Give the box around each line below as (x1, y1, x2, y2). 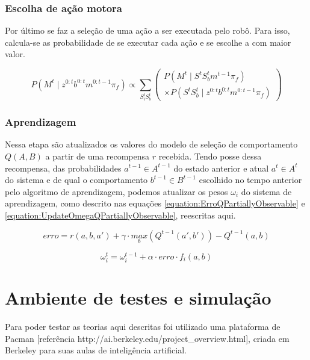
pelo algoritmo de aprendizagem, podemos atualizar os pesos (5, 185, 228, 197)
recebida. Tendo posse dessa (158, 149, 262, 162)
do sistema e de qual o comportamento (5, 173, 147, 186)
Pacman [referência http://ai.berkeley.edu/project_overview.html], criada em (5, 332, 290, 344)
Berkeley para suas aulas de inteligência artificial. (5, 344, 187, 356)
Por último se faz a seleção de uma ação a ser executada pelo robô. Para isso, (5, 24, 290, 37)
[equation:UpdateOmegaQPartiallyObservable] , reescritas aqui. (5, 208, 236, 221)
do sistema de (241, 185, 292, 197)
